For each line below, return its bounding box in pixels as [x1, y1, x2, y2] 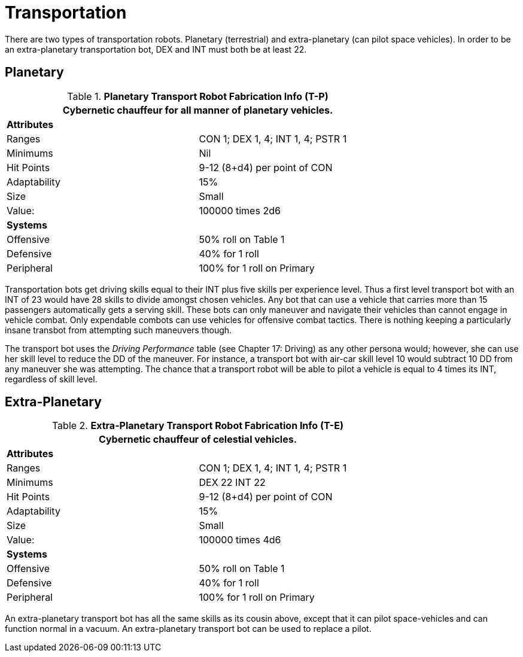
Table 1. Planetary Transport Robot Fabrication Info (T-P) [67, 90, 329, 102]
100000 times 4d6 [199, 534, 281, 546]
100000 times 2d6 [199, 204, 281, 217]
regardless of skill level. [5, 373, 98, 384]
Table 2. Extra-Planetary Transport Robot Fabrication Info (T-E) [51, 419, 344, 432]
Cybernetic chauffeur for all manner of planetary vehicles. [62, 104, 333, 116]
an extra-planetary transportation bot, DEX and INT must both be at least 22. [5, 44, 307, 54]
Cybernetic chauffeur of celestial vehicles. [99, 433, 297, 446]
